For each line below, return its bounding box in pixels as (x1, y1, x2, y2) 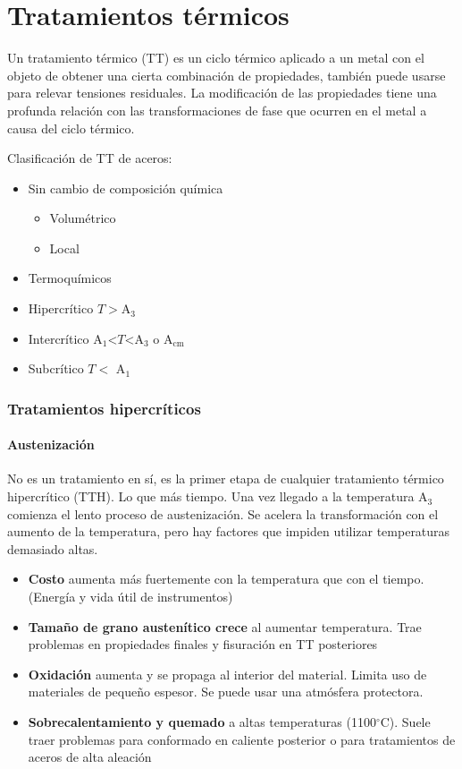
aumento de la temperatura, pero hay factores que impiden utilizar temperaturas (7, 522, 450, 541)
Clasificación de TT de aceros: (7, 149, 172, 167)
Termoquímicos (28, 269, 112, 287)
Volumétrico (49, 209, 116, 227)
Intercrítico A (28, 329, 103, 347)
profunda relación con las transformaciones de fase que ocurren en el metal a (7, 100, 427, 119)
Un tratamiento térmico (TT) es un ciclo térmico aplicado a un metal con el (7, 48, 424, 67)
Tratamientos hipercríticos (7, 397, 201, 419)
